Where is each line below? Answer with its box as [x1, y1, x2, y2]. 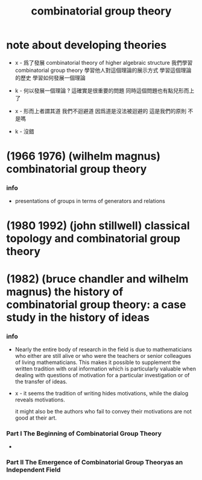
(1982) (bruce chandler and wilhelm [6, 272, 189, 285]
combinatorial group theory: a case [6, 297, 186, 311]
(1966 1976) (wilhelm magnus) [6, 149, 161, 163]
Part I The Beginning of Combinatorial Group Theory [6, 429, 162, 438]
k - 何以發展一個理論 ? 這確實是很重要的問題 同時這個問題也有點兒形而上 [14, 86, 195, 94]
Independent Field [6, 465, 61, 474]
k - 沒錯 [14, 128, 34, 135]
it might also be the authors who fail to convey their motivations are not [14, 408, 192, 415]
